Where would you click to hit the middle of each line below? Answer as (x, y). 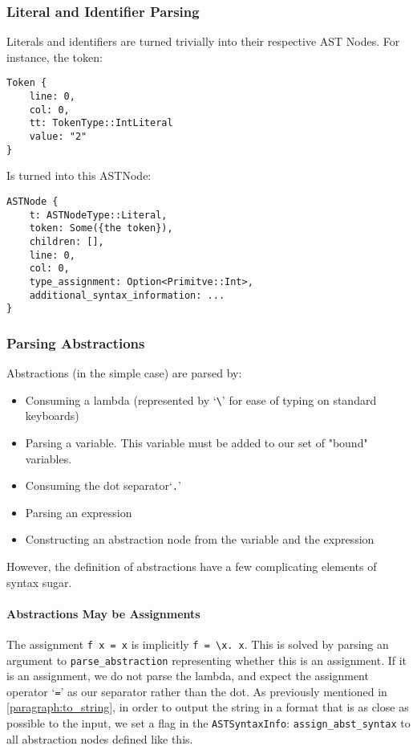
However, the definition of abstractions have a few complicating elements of (192, 566)
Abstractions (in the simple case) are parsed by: (124, 373)
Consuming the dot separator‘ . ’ (103, 485)
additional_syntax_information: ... (127, 295)
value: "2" (58, 137)
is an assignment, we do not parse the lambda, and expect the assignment (188, 676)
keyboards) (52, 416)
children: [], (67, 241)
